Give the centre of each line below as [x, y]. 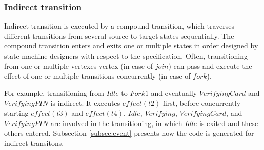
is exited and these [229, 123]
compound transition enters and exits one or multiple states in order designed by [131, 46]
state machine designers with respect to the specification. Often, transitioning [126, 56]
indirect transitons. [34, 143]
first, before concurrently [202, 103]
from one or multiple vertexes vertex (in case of [78, 66]
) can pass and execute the [210, 66]
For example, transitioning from [54, 93]
